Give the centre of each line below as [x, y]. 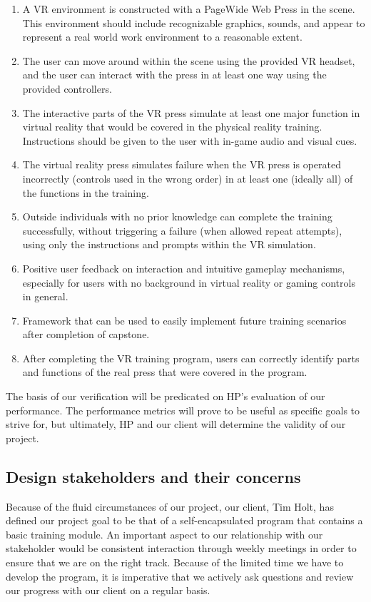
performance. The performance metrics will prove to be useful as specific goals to [183, 410]
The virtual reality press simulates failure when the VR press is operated [182, 164]
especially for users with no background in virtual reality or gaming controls [189, 282]
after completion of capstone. [86, 334]
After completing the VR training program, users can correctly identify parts [191, 358]
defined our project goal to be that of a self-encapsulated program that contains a [184, 520]
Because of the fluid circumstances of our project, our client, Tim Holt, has [170, 506]
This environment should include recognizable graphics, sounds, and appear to [194, 22]
